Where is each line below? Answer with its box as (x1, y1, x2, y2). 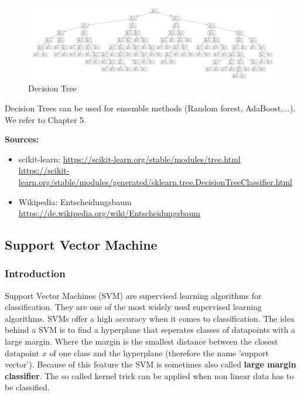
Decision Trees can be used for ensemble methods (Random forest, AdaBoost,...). (5, 101, 296, 114)
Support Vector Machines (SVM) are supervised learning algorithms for (5, 289, 262, 301)
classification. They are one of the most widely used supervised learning (5, 301, 262, 313)
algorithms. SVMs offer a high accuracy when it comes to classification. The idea (5, 312, 295, 324)
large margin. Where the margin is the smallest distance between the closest (5, 335, 278, 348)
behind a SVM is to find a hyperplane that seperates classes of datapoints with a (5, 324, 296, 336)
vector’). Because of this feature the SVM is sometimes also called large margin (5, 358, 296, 370)
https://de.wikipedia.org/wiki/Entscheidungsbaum (18, 207, 200, 219)
